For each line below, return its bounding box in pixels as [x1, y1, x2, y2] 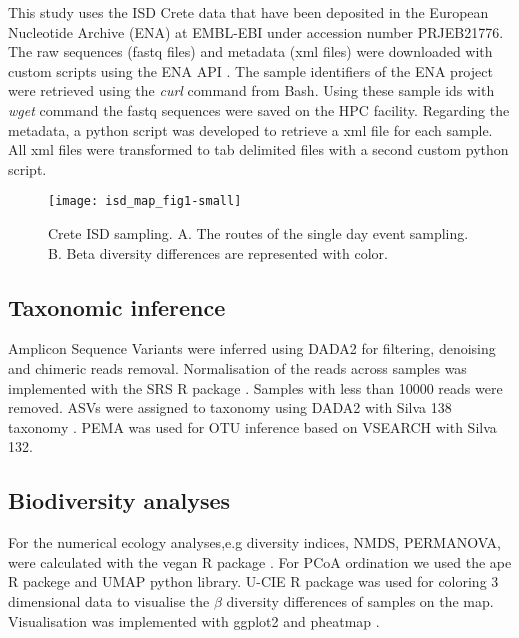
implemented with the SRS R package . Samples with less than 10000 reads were [8, 377, 503, 398]
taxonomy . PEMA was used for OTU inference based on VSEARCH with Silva [8, 416, 497, 437]
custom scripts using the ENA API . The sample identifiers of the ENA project [8, 60, 493, 81]
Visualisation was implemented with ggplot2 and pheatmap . [8, 610, 380, 631]
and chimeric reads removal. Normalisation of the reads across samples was [8, 357, 467, 378]
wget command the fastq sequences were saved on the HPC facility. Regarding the [8, 99, 510, 120]
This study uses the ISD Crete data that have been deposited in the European [8, 2, 489, 22]
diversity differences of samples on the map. [226, 590, 494, 611]
